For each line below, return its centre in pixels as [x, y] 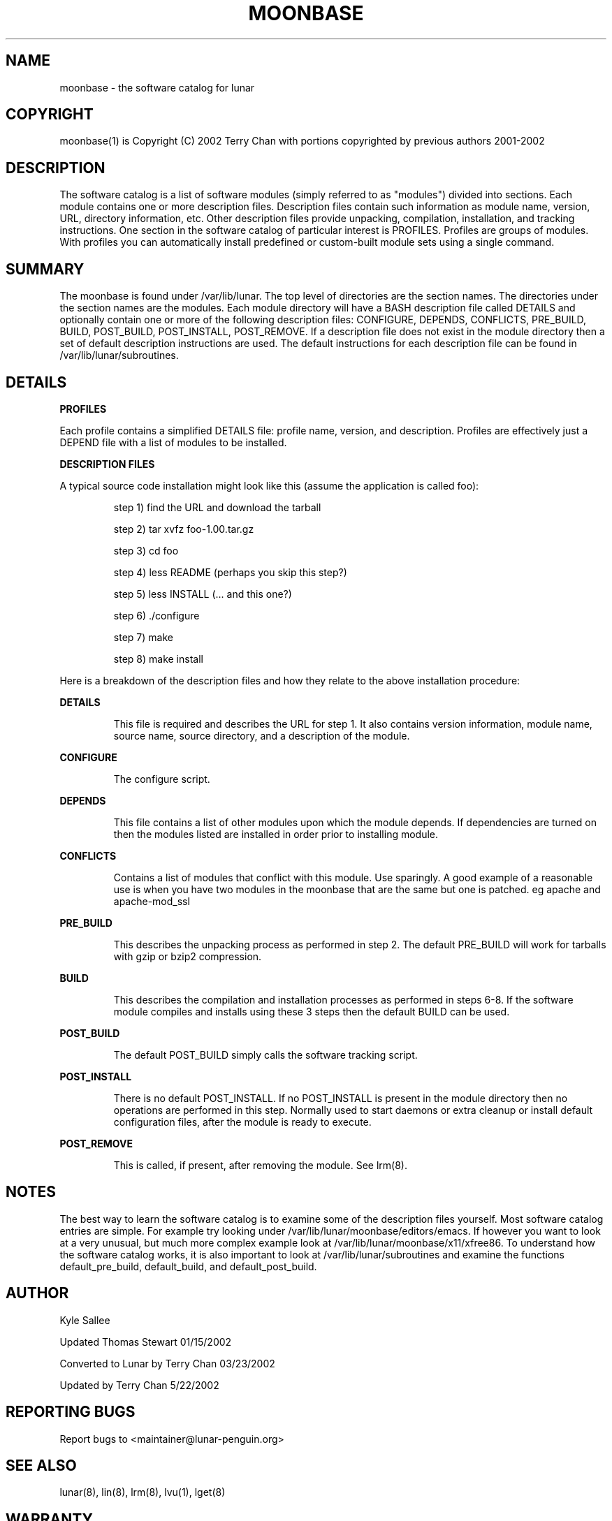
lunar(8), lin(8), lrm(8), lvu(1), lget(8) [143, 1492]
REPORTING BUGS [71, 1412]
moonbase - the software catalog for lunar [157, 87]
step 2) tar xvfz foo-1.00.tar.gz [184, 529]
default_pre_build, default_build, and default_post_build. [188, 1266]
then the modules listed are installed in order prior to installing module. [276, 834]
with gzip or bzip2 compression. [188, 956]
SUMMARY [45, 269]
